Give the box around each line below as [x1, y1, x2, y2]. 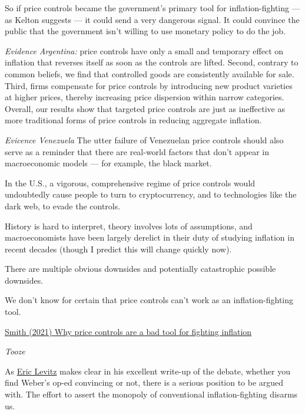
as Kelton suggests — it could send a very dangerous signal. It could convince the [5, 13, 300, 25]
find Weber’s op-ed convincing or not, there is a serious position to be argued [5, 376, 284, 389]
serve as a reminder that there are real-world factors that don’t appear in [5, 145, 269, 157]
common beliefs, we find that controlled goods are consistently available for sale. [5, 67, 294, 80]
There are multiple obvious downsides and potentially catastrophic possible [5, 262, 276, 275]
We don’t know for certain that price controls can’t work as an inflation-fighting [5, 294, 293, 306]
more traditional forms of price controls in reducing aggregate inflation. [5, 114, 262, 126]
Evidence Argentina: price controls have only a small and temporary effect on [5, 44, 284, 57]
